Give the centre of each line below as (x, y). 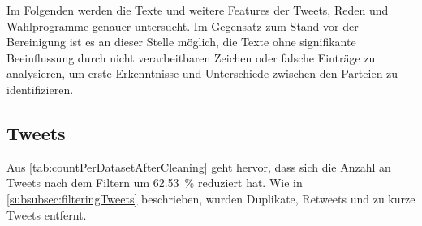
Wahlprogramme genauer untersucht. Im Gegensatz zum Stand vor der (183, 26)
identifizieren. (40, 89)
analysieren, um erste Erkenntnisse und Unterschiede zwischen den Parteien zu (202, 73)
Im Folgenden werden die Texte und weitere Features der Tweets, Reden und (198, 10)
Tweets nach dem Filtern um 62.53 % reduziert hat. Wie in (155, 183)
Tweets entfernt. (47, 214)
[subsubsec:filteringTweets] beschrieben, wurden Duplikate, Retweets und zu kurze (211, 198)
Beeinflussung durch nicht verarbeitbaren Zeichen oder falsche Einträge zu (191, 57)
